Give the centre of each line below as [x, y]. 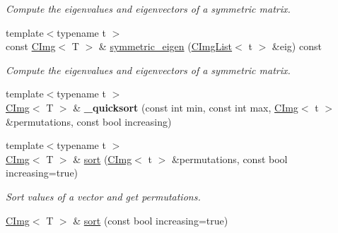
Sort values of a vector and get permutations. [103, 196]
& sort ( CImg [103, 159]
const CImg [31, 46]
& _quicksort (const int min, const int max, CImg [186, 107]
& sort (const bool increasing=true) [151, 220]
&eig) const [297, 46]
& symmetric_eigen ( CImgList [165, 46]
